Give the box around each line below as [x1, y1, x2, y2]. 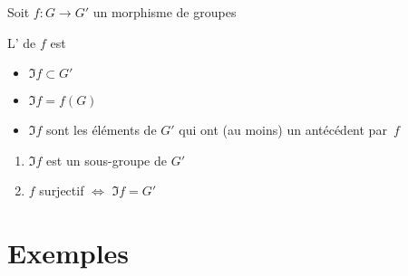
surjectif [39, 181, 84, 200]
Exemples [7, 234, 130, 271]
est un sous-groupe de [46, 150, 167, 169]
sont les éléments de [46, 120, 157, 139]
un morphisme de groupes [92, 3, 237, 21]
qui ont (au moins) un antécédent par [179, 120, 387, 139]
